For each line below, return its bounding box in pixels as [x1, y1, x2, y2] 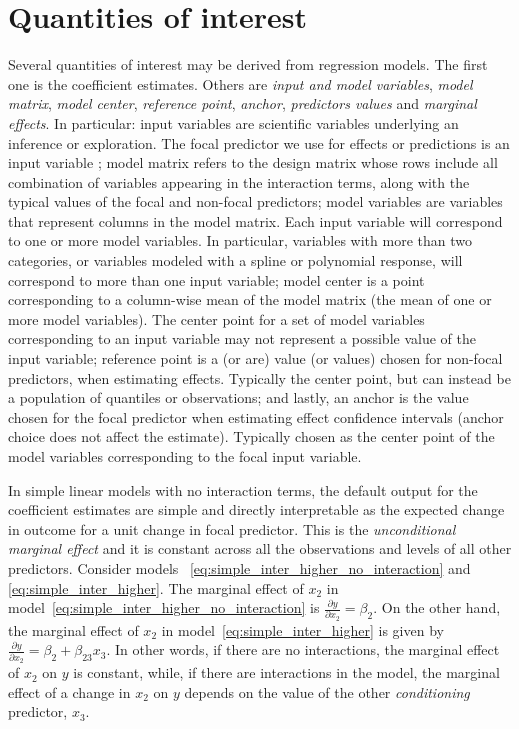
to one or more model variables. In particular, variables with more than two [8, 230, 472, 251]
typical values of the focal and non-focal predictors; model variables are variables [8, 191, 503, 212]
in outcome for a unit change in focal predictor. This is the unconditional [8, 518, 456, 539]
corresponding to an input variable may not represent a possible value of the [8, 328, 476, 349]
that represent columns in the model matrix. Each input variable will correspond [8, 210, 503, 231]
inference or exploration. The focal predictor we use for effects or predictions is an [8, 132, 510, 153]
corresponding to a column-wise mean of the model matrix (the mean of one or [8, 289, 492, 310]
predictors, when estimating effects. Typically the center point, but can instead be [8, 367, 511, 388]
